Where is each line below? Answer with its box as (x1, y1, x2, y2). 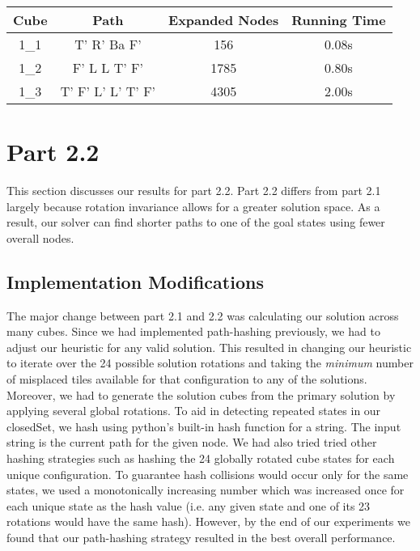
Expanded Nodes (168, 11, 279, 29)
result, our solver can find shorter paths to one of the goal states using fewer (6, 214, 385, 231)
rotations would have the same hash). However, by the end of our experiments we (6, 513, 410, 530)
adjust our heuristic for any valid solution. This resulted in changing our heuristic (6, 338, 412, 355)
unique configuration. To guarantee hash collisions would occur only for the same (6, 465, 409, 482)
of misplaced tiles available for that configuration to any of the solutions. (6, 371, 367, 388)
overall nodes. (6, 229, 74, 246)
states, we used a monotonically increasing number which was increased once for (6, 481, 405, 498)
